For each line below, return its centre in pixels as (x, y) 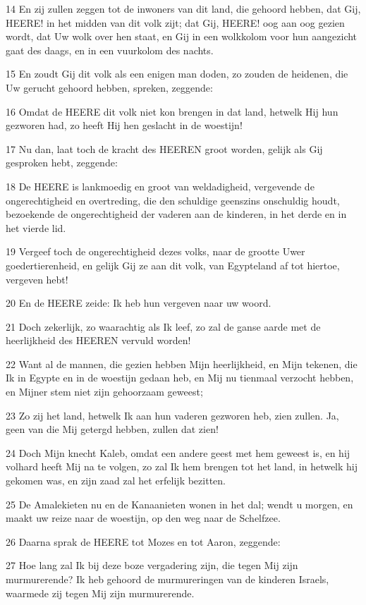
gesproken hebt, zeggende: (62, 163)
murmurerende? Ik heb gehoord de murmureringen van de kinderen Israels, (167, 579)
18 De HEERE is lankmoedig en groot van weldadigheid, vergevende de (160, 186)
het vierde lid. (36, 227)
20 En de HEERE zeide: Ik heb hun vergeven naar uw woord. (139, 303)
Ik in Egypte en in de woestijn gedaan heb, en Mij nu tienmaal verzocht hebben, (180, 378)
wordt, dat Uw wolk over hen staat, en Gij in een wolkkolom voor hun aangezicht (182, 36)
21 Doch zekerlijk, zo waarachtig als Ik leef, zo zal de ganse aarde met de (163, 326)
